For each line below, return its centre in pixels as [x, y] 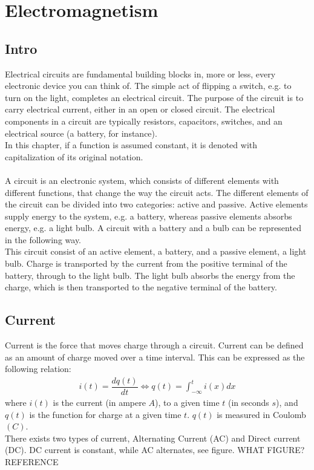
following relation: [38, 369]
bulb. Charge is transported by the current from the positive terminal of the [146, 263]
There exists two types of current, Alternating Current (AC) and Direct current [153, 438]
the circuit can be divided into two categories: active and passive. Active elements [156, 204]
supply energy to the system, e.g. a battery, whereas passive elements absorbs [149, 216]
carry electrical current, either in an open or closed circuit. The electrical [140, 109]
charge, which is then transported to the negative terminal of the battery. [141, 287]
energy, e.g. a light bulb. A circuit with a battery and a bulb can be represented [153, 228]
